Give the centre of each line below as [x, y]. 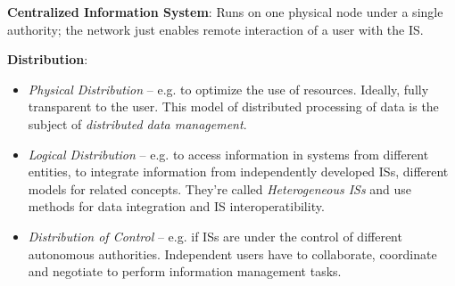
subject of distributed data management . [137, 123]
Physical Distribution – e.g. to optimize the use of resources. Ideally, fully [228, 89]
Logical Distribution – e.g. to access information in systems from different [228, 154]
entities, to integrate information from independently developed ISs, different [238, 172]
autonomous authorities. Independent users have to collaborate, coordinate [232, 253]
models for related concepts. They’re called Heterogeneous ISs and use [220, 188]
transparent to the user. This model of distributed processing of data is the [233, 106]
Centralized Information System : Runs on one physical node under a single [225, 12]
